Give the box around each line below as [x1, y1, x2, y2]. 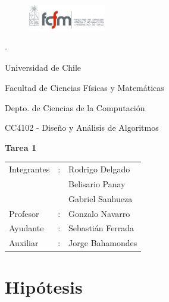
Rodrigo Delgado [68, 163, 130, 175]
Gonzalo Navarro [68, 207, 130, 219]
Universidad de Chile [5, 61, 82, 74]
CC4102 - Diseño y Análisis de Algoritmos [5, 121, 159, 134]
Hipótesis [5, 274, 83, 298]
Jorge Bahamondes [68, 237, 137, 249]
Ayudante [9, 222, 44, 234]
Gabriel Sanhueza [68, 192, 133, 205]
